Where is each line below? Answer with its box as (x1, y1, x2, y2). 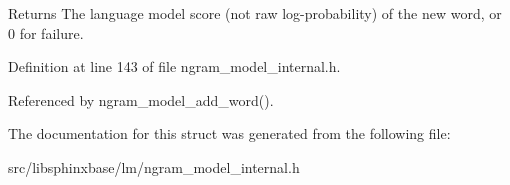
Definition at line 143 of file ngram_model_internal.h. (8, 56, 341, 77)
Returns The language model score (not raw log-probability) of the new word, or (8, 3, 502, 23)
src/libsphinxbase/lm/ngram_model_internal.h (8, 156, 300, 177)
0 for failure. (8, 22, 84, 43)
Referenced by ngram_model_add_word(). (8, 89, 274, 110)
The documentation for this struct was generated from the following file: (8, 123, 451, 144)
